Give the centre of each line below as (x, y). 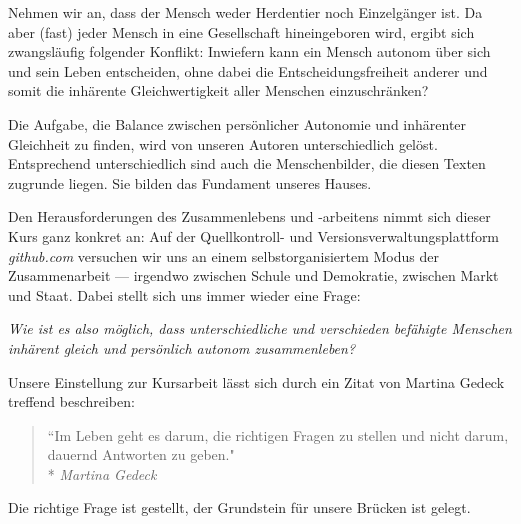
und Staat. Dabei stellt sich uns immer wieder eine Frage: (184, 294)
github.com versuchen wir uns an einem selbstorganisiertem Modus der (223, 255)
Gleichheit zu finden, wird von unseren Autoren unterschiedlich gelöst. (223, 143)
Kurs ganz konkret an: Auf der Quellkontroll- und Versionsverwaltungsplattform (254, 235)
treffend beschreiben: (71, 401)
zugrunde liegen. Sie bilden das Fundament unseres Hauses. (190, 182)
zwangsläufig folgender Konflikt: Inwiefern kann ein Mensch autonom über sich (249, 51)
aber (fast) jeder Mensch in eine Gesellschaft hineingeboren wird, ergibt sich (241, 31)
